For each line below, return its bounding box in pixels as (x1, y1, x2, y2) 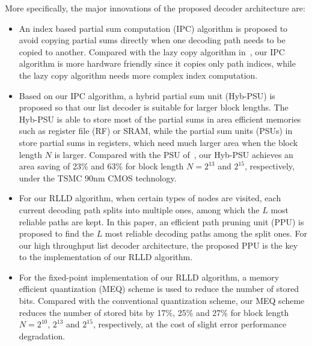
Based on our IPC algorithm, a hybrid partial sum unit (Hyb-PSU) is (19, 89, 275, 102)
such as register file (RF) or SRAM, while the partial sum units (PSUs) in (19, 124, 293, 137)
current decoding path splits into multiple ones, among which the (19, 203, 260, 216)
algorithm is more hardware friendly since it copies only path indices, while (19, 57, 296, 70)
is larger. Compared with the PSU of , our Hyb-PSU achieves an (54, 148, 293, 160)
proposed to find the (19, 227, 94, 240)
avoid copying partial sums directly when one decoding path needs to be (19, 34, 286, 46)
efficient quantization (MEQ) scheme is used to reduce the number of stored (19, 282, 299, 295)
